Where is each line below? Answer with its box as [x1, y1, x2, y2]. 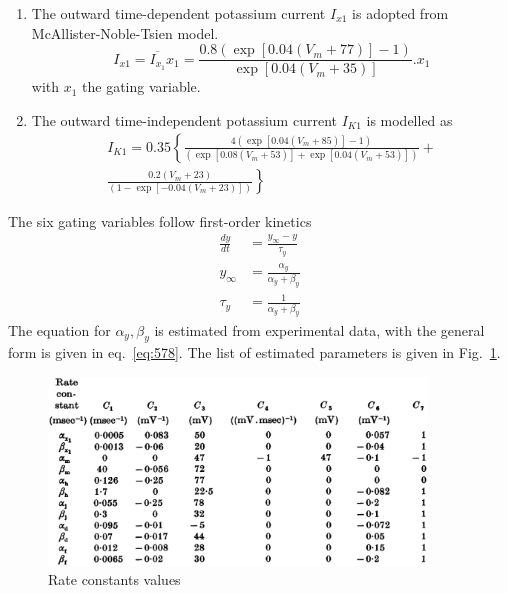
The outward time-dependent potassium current [31, 3, 326, 23]
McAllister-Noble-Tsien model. [31, 22, 219, 43]
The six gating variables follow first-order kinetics [8, 210, 312, 231]
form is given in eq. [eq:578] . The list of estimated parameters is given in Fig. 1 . [8, 342, 501, 363]
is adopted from [352, 3, 449, 23]
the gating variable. [82, 76, 201, 97]
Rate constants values [48, 569, 181, 590]
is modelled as [366, 109, 453, 130]
